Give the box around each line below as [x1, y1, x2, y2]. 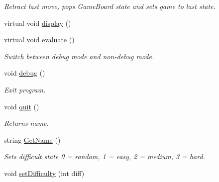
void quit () [4, 101, 39, 111]
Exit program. [4, 84, 46, 94]
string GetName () [4, 134, 61, 145]
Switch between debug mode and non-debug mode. [4, 51, 154, 61]
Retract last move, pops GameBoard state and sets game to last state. [4, 1, 216, 11]
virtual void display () [4, 17, 71, 28]
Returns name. [4, 118, 49, 128]
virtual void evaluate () [4, 34, 75, 45]
